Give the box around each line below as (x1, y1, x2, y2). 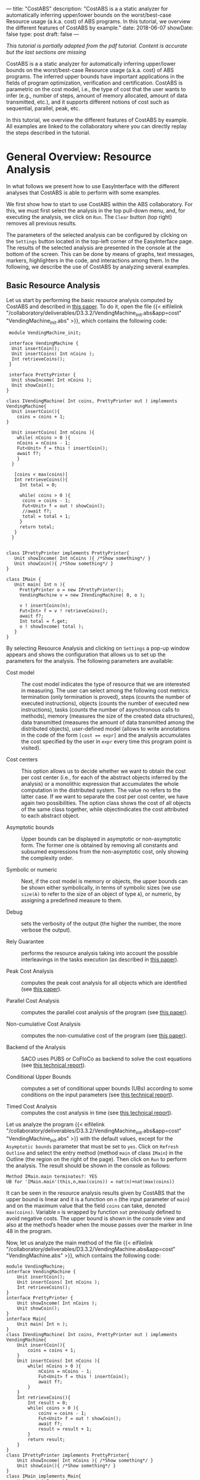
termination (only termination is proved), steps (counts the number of (21, 694, 191, 701)
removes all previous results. (6, 219, 77, 227)
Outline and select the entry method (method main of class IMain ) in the (6, 1149, 183, 1156)
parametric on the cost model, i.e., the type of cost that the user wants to (6, 86, 186, 92)
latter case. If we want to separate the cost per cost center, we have (21, 793, 189, 800)
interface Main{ (6, 1316, 47, 1322)
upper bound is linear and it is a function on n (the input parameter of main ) (6, 1195, 190, 1202)
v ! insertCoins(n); (19, 602, 70, 609)
